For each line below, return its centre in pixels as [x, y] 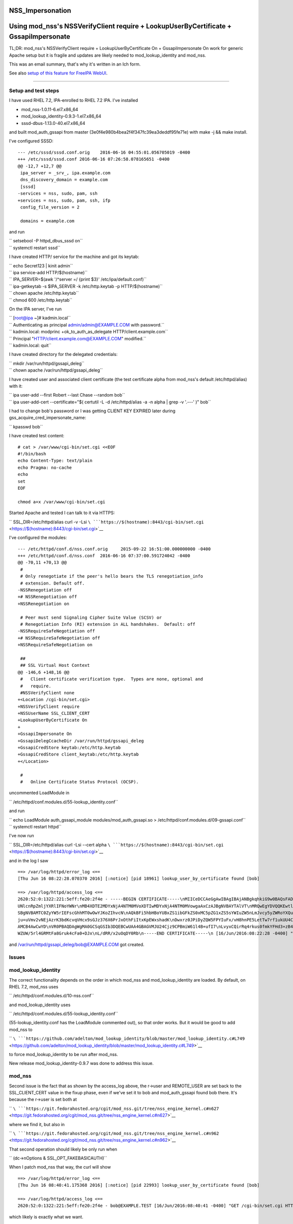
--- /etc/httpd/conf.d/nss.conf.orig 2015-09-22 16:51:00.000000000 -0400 [114, 549]
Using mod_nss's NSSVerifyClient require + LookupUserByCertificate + [120, 26]
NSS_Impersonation [40, 11]
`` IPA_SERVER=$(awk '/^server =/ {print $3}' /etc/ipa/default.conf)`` [78, 280]
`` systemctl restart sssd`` [35, 248]
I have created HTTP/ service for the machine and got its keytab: [74, 257]
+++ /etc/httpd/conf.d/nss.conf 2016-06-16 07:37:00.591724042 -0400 [104, 556]
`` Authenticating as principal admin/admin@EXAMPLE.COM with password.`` [87, 325]
